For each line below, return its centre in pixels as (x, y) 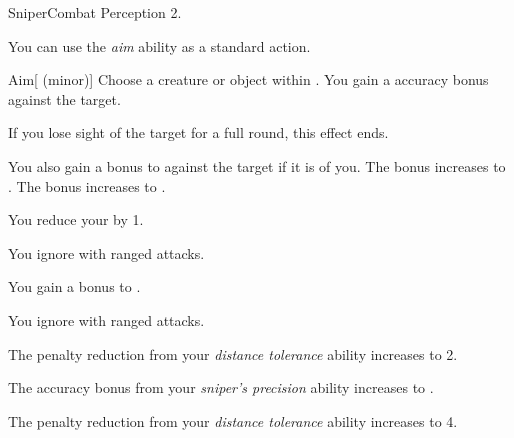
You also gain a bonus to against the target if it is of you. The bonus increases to (257, 165)
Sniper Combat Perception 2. (95, 12)
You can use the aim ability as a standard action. (159, 45)
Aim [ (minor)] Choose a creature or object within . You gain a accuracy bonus (248, 79)
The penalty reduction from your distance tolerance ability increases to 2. (233, 353)
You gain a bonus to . (74, 286)
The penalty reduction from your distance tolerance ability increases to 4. (233, 420)
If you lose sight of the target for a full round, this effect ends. (198, 132)
